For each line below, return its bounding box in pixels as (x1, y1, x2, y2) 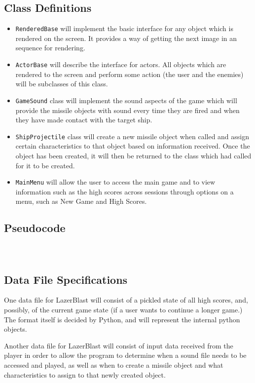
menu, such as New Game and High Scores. (15, 196, 147, 206)
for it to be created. (15, 160, 75, 170)
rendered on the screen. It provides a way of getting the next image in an (15, 33, 237, 43)
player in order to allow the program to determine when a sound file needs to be (4, 350, 247, 360)
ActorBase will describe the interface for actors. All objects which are (15, 59, 226, 70)
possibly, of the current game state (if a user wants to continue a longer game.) (4, 305, 243, 315)
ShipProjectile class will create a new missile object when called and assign (15, 131, 250, 141)
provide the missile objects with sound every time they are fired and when (15, 105, 240, 115)
